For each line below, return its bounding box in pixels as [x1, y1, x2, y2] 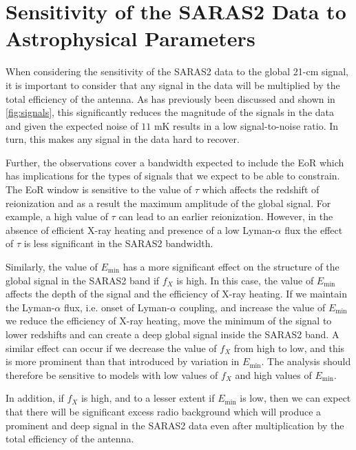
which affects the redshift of [202, 182, 320, 197]
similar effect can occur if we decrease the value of [6, 340, 217, 355]
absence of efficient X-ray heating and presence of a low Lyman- [6, 222, 275, 237]
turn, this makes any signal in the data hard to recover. [6, 132, 240, 146]
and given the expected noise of [6, 118, 138, 133]
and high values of [235, 367, 312, 382]
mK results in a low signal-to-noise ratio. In [154, 118, 339, 133]
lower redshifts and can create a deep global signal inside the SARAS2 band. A [6, 327, 339, 341]
